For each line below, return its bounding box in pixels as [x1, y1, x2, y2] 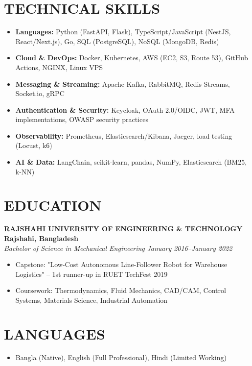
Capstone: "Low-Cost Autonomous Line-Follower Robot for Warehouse [15, 259, 228, 269]
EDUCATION [4, 195, 102, 215]
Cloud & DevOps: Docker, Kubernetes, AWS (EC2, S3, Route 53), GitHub [15, 52, 248, 63]
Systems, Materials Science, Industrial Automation [15, 294, 168, 305]
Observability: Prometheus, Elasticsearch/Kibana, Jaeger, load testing [15, 130, 232, 141]
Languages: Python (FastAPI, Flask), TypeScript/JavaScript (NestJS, [15, 26, 231, 37]
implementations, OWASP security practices [15, 114, 148, 124]
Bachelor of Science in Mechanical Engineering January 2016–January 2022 [4, 243, 232, 253]
